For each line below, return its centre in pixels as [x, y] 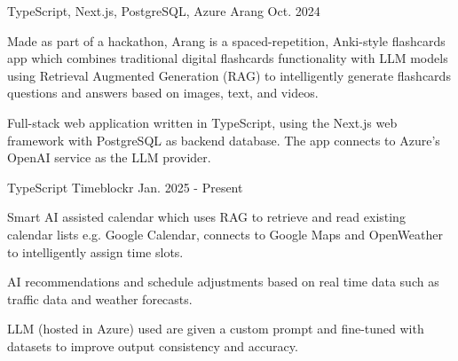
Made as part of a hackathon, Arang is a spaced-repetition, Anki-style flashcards [226, 40]
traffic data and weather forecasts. [100, 298]
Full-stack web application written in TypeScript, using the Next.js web [202, 122]
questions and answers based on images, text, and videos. [163, 93]
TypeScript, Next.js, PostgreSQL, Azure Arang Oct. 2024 [164, 11]
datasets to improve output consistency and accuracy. [153, 345]
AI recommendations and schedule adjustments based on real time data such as [223, 282]
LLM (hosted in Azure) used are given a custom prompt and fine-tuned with [216, 329]
